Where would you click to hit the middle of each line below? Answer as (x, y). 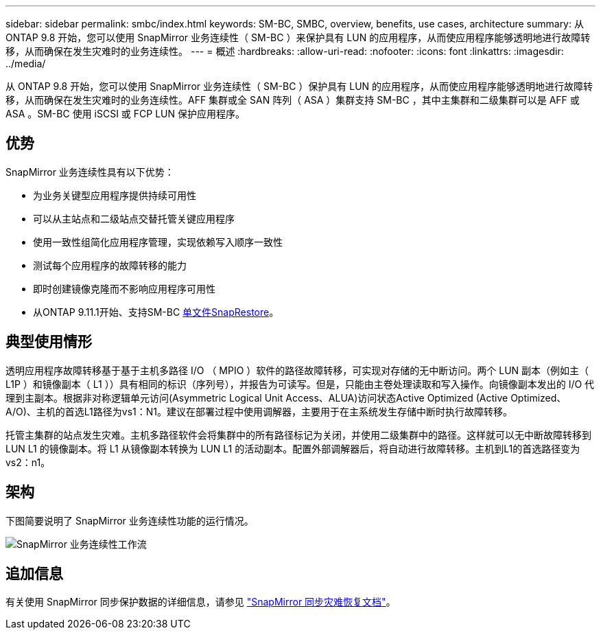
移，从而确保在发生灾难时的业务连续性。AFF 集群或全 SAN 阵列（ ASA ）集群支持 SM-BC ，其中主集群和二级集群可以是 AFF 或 (293, 100)
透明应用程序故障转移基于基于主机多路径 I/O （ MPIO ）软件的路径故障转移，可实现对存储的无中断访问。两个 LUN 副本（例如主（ (297, 370)
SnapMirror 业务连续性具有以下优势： (90, 172)
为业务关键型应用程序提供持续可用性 (115, 195)
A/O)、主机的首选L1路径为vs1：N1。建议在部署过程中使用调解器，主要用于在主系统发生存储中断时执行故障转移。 (259, 411)
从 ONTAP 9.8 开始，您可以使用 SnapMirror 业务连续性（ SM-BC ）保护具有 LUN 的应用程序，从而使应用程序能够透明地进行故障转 (299, 86)
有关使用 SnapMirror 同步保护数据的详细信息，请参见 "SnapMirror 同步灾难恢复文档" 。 (201, 602)
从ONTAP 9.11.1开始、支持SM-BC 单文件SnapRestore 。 (156, 312)
